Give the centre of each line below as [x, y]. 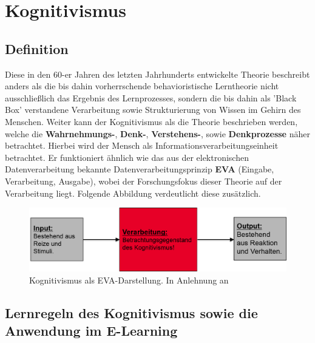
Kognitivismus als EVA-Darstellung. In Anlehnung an [129, 280]
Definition [37, 48]
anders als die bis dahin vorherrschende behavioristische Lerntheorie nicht [142, 86]
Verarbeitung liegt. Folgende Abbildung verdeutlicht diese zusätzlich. [133, 193]
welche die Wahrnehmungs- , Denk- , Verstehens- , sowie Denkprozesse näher [157, 133]
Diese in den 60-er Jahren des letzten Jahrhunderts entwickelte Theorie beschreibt [157, 74]
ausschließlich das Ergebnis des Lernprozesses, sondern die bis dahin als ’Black [151, 97]
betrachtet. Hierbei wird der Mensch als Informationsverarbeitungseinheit [142, 145]
